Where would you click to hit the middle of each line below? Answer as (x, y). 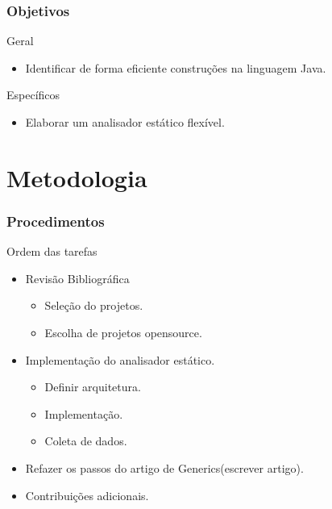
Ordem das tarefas (52, 251)
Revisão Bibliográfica (77, 278)
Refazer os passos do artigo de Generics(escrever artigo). (164, 467)
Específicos (33, 95)
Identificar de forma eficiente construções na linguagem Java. (176, 67)
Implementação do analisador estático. (120, 359)
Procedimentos (56, 221)
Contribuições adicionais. (87, 495)
